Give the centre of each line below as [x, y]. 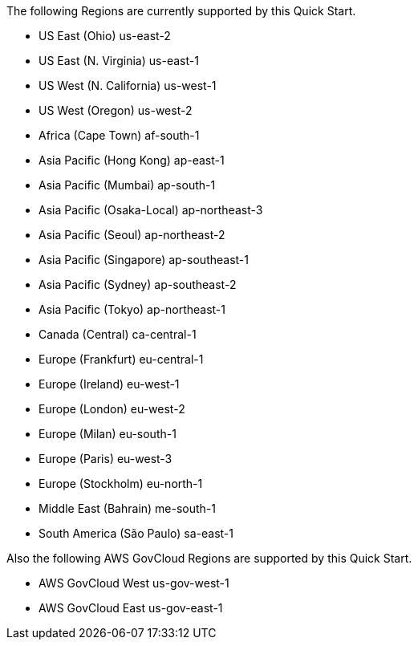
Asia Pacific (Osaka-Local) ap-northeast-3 [151, 210]
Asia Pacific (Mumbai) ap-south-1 [127, 185]
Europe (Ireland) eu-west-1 [109, 384]
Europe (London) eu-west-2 [112, 409]
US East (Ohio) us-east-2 [105, 36]
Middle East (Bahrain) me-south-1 [128, 508]
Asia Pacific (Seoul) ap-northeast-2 [132, 235]
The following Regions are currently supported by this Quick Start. [181, 11]
